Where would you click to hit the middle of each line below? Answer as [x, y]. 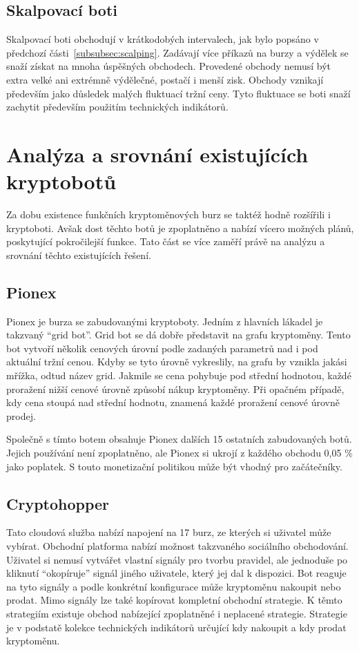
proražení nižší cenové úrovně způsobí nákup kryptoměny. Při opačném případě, [175, 389]
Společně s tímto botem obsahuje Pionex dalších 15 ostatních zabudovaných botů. [179, 439]
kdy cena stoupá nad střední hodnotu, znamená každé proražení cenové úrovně [173, 402]
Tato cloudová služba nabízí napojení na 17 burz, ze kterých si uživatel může [169, 532]
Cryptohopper [58, 503]
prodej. [21, 415]
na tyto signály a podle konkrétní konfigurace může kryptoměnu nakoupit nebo [174, 586]
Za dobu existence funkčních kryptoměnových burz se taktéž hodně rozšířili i [168, 214]
